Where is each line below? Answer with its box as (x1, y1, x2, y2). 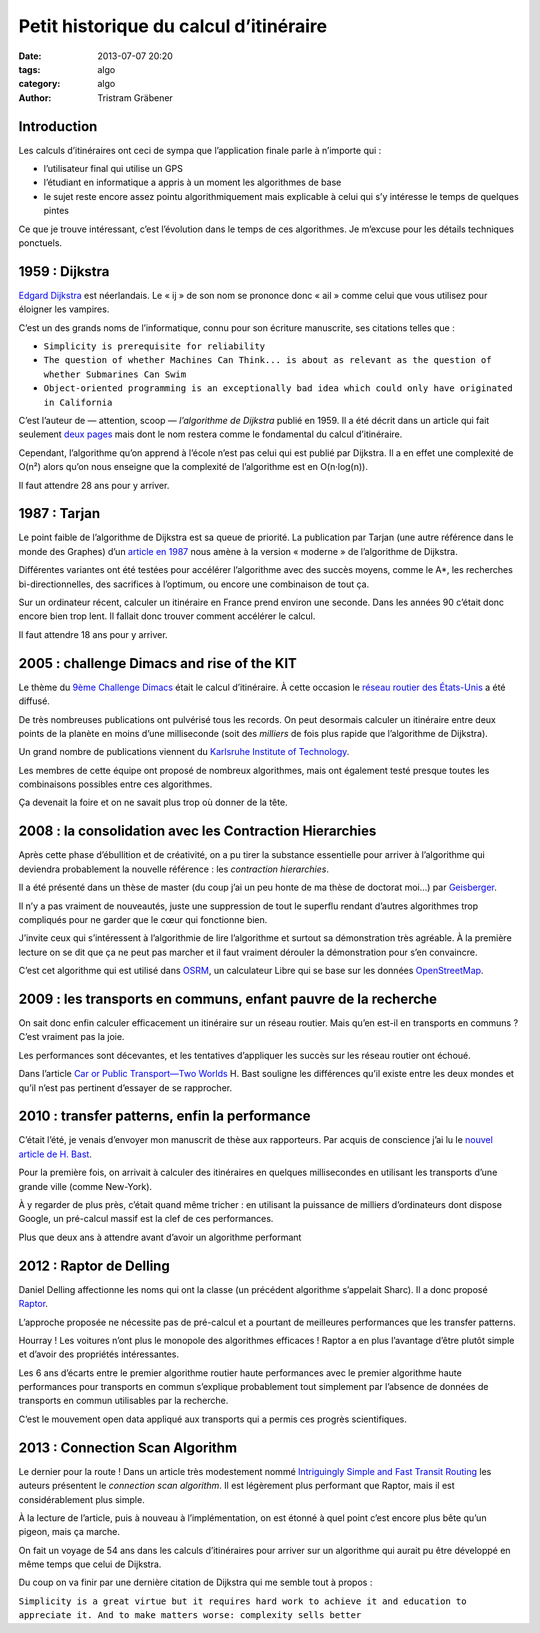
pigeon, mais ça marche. (18, 1526, 120, 1538)
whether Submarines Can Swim (43, 368, 187, 380)
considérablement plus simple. (18, 1493, 145, 1505)
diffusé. (18, 695, 50, 707)
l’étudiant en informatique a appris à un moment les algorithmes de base (43, 176, 342, 189)
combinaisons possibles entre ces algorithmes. (18, 778, 213, 790)
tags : (18, 63, 41, 75)
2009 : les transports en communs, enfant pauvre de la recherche (18, 990, 438, 1007)
